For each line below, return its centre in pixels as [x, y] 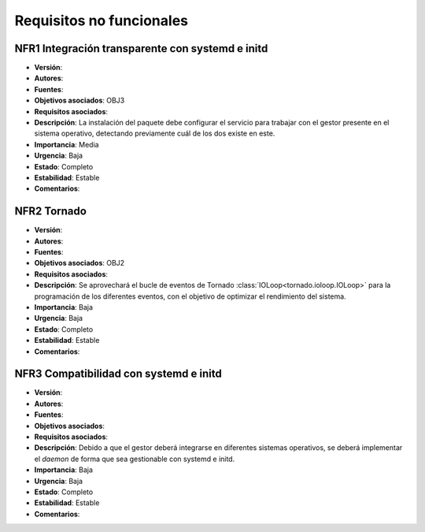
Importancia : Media [67, 144]
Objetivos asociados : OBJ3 [79, 100]
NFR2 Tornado [50, 212]
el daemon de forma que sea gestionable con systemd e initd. [135, 459]
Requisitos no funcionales [102, 20]
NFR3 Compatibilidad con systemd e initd [118, 374]
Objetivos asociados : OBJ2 [79, 263]
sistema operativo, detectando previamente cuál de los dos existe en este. [155, 133]
